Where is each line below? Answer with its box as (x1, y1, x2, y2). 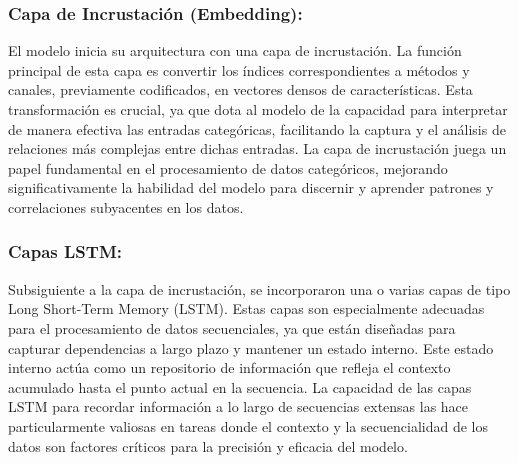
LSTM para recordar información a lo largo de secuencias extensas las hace (8, 396, 469, 417)
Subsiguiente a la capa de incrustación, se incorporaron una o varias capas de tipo (8, 278, 511, 299)
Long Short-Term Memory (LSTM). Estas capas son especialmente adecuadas (8, 298, 485, 319)
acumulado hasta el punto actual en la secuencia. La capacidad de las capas (8, 376, 472, 397)
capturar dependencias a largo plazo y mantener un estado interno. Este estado (8, 337, 494, 358)
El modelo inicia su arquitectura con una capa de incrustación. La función (8, 40, 462, 61)
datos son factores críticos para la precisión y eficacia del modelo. (8, 435, 408, 456)
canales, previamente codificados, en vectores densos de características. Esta (8, 79, 473, 100)
